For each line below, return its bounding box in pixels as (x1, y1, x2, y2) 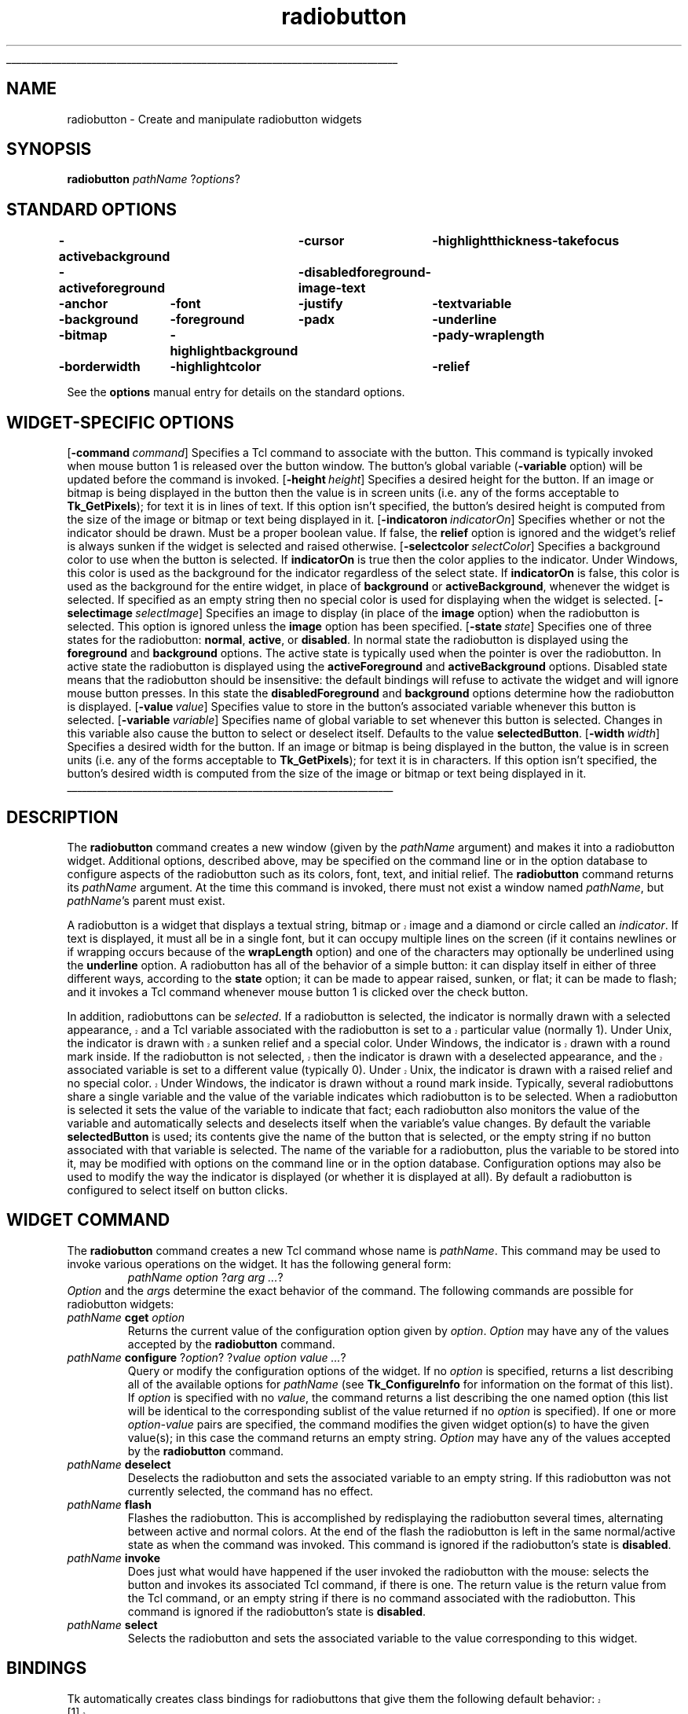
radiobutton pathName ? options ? (67, 172, 240, 186)
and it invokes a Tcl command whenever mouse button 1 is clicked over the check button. (67, 984, 529, 999)
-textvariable (432, 296, 512, 312)
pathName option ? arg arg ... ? (127, 1270, 284, 1284)
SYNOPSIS (6, 139, 92, 160)
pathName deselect (67, 1457, 171, 1471)
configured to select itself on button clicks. (67, 1183, 288, 1197)
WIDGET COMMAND (6, 1210, 170, 1230)
